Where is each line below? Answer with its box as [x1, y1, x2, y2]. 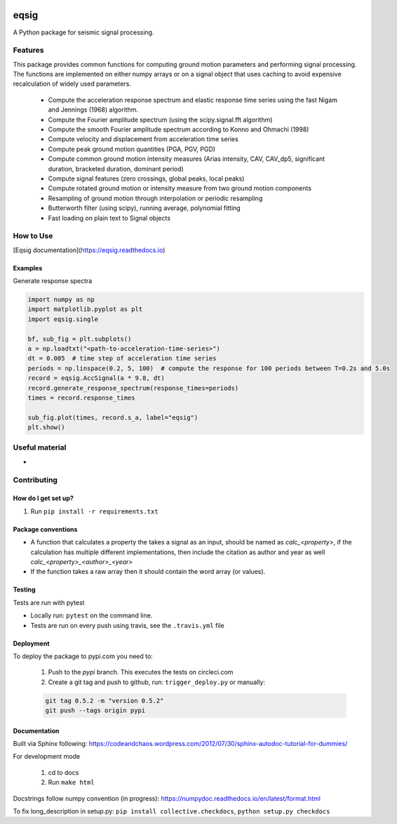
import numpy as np [27, 296, 95, 303]
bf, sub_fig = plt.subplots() [27, 334, 132, 343]
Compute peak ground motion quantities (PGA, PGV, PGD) [48, 145, 216, 153]
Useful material [13, 443, 67, 452]
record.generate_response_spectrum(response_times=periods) [27, 384, 239, 392]
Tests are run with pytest [13, 598, 85, 607]
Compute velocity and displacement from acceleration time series [48, 135, 238, 143]
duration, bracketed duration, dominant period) [48, 164, 184, 173]
